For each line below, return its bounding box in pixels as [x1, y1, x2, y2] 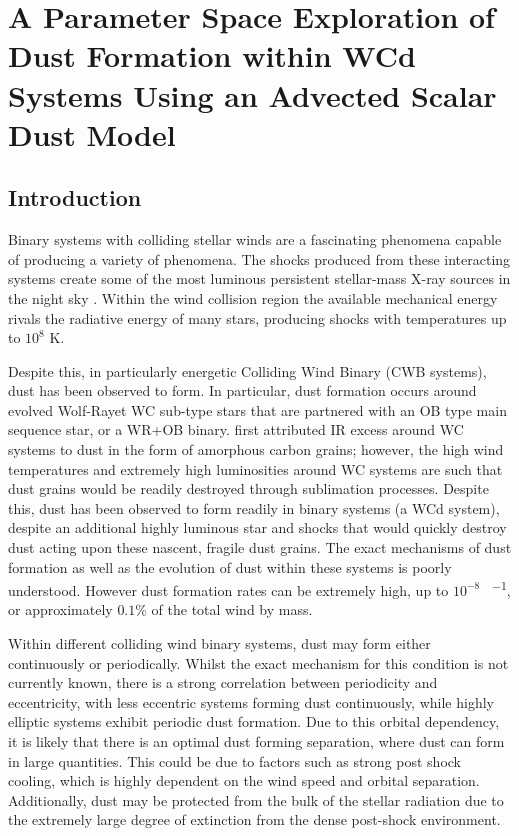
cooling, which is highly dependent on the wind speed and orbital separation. [8, 770, 480, 791]
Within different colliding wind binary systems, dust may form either [8, 633, 431, 654]
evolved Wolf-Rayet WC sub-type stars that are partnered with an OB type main [8, 399, 507, 420]
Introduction [8, 182, 142, 213]
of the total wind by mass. [151, 599, 313, 620]
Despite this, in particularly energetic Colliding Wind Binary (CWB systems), [8, 360, 487, 381]
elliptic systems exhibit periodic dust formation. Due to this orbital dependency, [8, 711, 500, 732]
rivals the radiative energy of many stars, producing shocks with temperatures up [8, 307, 507, 328]
